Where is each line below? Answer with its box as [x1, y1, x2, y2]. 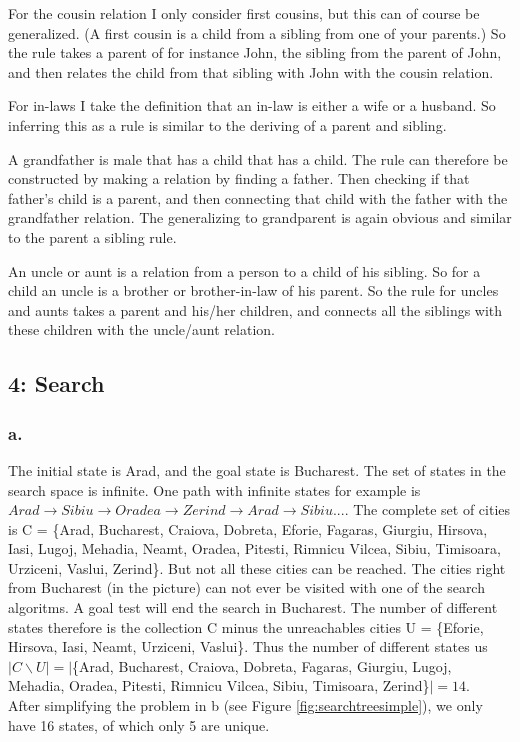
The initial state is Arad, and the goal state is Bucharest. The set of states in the [8, 459, 506, 480]
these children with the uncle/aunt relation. [8, 319, 275, 340]
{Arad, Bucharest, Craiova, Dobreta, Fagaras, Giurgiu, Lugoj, [72, 655, 452, 676]
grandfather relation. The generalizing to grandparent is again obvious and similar [8, 207, 512, 228]
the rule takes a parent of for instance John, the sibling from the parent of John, [8, 42, 502, 63]
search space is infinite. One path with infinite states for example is [8, 479, 421, 500]
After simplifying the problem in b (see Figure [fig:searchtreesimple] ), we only [8, 695, 483, 716]
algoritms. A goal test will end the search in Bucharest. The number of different [8, 597, 498, 618]
